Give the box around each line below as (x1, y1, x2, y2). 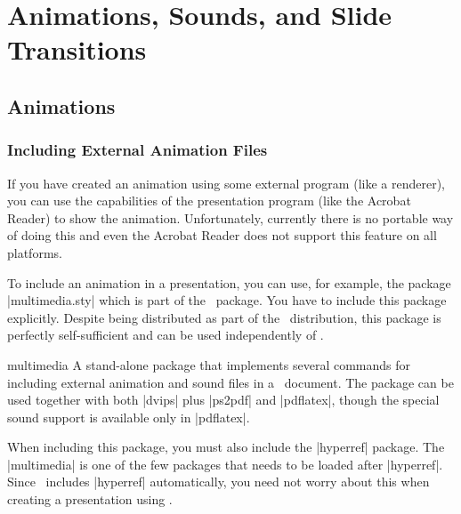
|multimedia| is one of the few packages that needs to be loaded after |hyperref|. (7, 454, 443, 473)
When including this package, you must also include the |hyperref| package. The (7, 438, 445, 456)
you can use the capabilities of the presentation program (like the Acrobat (7, 191, 411, 210)
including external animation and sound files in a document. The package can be (7, 373, 454, 391)
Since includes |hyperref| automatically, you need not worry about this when (7, 472, 430, 491)
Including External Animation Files (7, 139, 268, 161)
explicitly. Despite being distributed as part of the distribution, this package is (7, 308, 441, 326)
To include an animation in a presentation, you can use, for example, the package (7, 273, 451, 292)
